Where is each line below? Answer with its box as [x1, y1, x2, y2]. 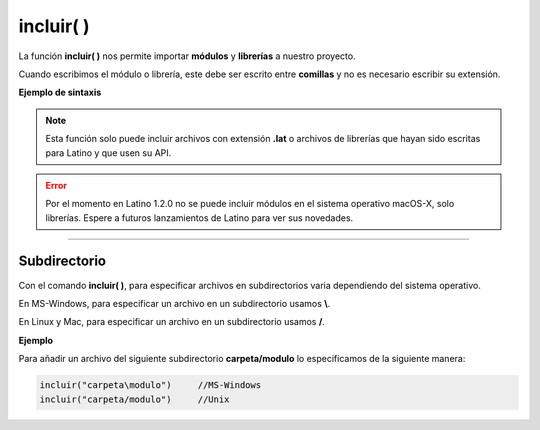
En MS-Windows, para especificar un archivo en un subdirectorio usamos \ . [18, 297, 331, 309]
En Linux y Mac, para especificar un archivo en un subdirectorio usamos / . [18, 316, 325, 328]
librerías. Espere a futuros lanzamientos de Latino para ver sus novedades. [45, 211, 354, 224]
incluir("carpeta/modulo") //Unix [39, 393, 230, 405]
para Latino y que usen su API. [45, 146, 172, 159]
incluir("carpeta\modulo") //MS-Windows [39, 380, 262, 391]
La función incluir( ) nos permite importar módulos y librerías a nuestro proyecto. [18, 50, 356, 62]
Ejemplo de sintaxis [18, 86, 102, 99]
